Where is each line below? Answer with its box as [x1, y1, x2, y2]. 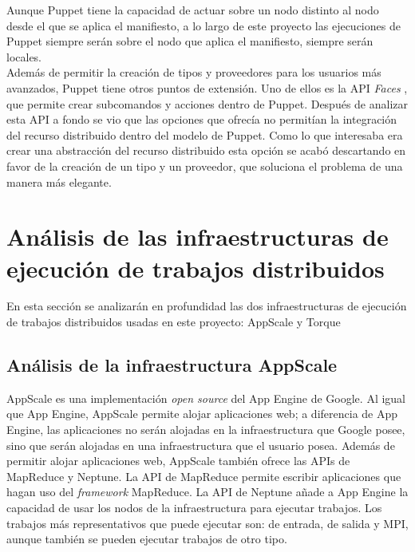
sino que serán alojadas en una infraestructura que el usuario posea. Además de [6, 436, 395, 453]
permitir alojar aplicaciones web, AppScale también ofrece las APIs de [6, 452, 350, 469]
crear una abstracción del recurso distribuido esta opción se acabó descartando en [6, 142, 406, 159]
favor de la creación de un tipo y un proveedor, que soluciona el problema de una [6, 157, 403, 174]
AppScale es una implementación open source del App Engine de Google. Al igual [6, 389, 406, 406]
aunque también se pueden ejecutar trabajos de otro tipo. [6, 530, 287, 547]
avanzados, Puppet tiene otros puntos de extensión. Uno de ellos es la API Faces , [6, 79, 408, 96]
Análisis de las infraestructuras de [6, 220, 389, 253]
